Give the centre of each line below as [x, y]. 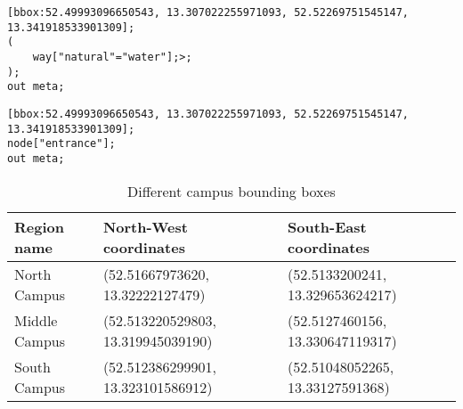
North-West [145, 226]
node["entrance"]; [61, 144]
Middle [36, 320]
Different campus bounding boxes [231, 191]
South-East [327, 226]
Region [39, 226]
